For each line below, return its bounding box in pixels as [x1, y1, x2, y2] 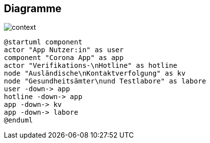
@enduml [4, 116, 33, 124]
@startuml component [4, 38, 83, 46]
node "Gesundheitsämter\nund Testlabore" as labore [4, 77, 207, 85]
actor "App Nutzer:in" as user [4, 46, 124, 54]
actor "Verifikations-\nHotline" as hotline [4, 61, 178, 70]
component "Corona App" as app [4, 54, 124, 62]
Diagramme [4, 2, 62, 15]
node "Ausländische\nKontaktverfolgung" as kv [4, 69, 186, 78]
